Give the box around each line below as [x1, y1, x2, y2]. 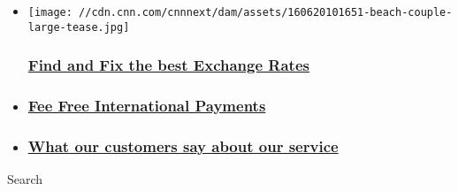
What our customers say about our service [27, 134, 339, 157]
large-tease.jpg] [27, 20, 130, 34]
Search [7, 170, 43, 188]
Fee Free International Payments [27, 95, 266, 117]
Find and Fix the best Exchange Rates [27, 54, 309, 76]
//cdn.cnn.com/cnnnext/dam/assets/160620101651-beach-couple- [79, 6, 453, 19]
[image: [27, 6, 73, 19]
